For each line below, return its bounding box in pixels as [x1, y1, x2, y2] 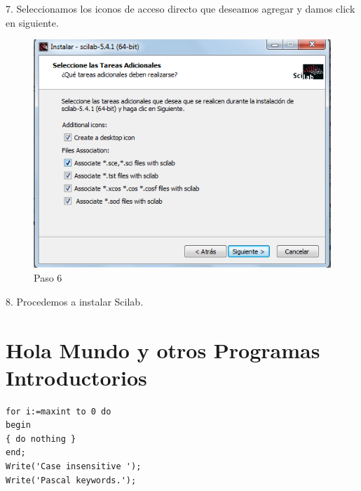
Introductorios [6, 362, 147, 391]
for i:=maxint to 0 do [6, 406, 111, 417]
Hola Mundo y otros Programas [6, 335, 320, 364]
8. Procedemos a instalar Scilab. [6, 294, 144, 308]
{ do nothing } [6, 433, 76, 444]
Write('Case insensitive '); [6, 461, 142, 472]
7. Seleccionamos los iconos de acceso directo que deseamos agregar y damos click [6, 1, 355, 15]
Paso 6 [34, 270, 62, 285]
